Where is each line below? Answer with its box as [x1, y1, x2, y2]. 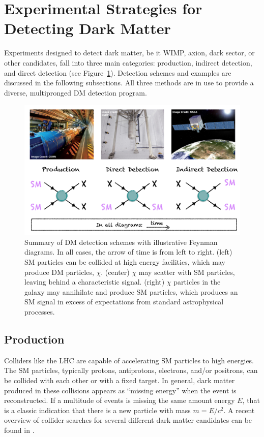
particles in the [173, 276, 221, 287]
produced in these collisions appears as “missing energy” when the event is [4, 385, 237, 395]
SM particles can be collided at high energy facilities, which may [24, 257, 225, 267]
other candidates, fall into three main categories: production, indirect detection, [4, 57, 252, 68]
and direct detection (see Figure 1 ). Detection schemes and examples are [4, 67, 231, 78]
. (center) [101, 266, 130, 277]
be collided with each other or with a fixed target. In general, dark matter [4, 375, 235, 386]
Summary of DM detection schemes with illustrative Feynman [24, 236, 218, 247]
